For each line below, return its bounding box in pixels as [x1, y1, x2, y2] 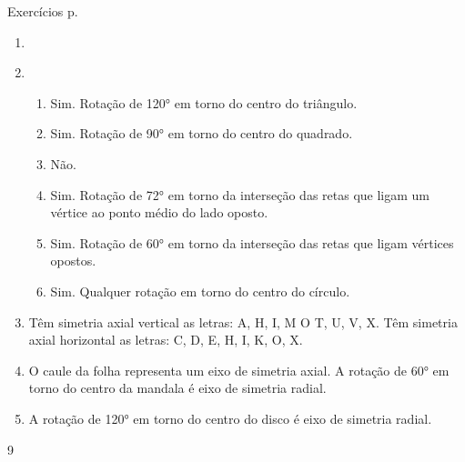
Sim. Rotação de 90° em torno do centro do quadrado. [50, 124, 353, 143]
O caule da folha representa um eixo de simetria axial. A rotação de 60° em [28, 360, 450, 379]
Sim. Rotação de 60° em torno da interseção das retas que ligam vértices [50, 233, 454, 252]
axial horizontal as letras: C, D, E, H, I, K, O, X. [28, 330, 303, 349]
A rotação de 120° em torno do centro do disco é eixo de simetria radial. [28, 408, 432, 427]
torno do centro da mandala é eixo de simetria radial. [28, 378, 327, 397]
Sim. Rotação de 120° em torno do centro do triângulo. [50, 93, 358, 112]
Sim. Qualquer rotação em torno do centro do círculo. [50, 281, 350, 300]
